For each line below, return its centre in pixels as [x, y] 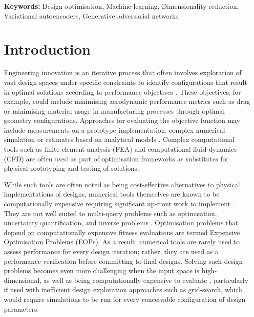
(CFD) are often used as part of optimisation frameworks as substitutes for [116, 158]
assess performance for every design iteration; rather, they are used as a [111, 251]
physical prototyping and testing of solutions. [72, 168]
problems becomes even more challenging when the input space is [102, 270]
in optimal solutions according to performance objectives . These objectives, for [123, 91]
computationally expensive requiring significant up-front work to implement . [119, 204]
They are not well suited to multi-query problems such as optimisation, [111, 213]
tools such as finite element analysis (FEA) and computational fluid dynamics [120, 149]
